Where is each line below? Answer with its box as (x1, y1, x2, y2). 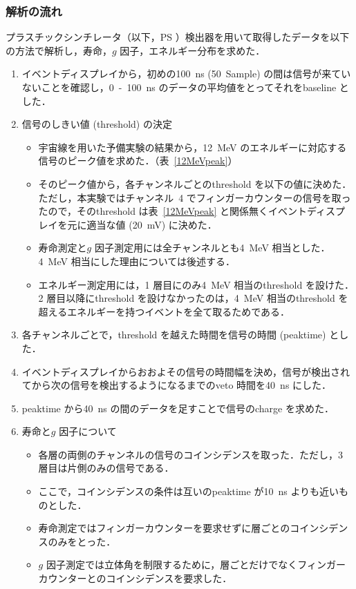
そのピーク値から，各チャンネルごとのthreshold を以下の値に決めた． (38, 176, 352, 191)
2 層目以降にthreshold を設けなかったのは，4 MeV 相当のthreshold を (38, 291, 348, 305)
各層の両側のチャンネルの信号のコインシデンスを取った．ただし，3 (38, 447, 343, 461)
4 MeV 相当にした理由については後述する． (38, 253, 235, 268)
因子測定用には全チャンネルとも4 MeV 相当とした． (94, 240, 330, 255)
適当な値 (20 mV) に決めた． (86, 217, 217, 231)
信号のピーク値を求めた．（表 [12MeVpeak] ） (38, 153, 238, 168)
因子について (59, 424, 117, 438)
